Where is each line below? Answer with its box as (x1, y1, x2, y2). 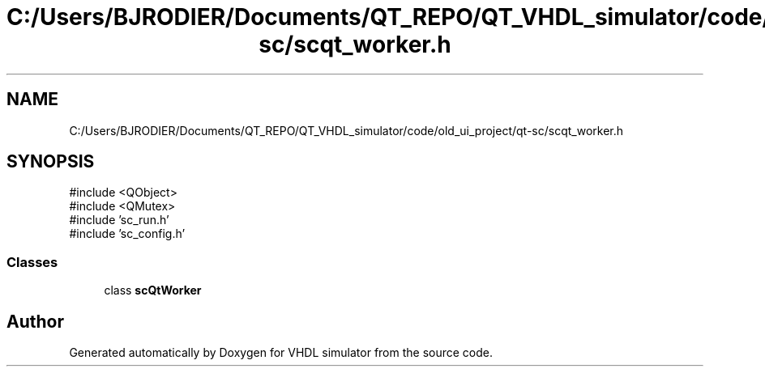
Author (6, 311, 64, 332)
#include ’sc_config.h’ (69, 227, 186, 241)
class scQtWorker (104, 283, 202, 298)
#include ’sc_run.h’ (69, 213, 169, 227)
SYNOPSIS (6, 151, 95, 172)
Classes (6, 253, 58, 270)
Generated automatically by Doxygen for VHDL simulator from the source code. (69, 345, 494, 360)
